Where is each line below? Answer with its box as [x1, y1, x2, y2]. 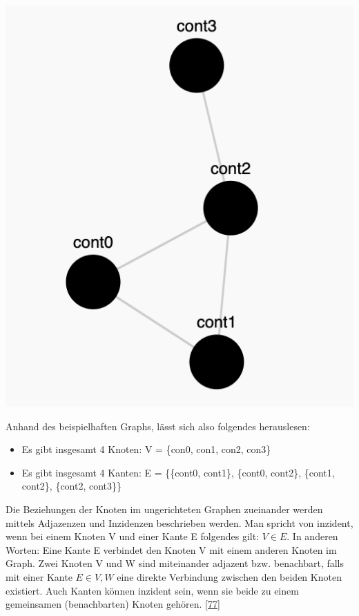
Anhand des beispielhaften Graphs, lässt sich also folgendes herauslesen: [6, 418, 310, 433]
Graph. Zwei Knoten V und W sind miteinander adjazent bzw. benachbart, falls [6, 556, 345, 570]
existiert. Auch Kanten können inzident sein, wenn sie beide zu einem [6, 583, 299, 597]
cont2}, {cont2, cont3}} [21, 479, 122, 493]
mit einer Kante [6, 570, 72, 584]
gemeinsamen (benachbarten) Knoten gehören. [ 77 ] [6, 597, 220, 611]
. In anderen [287, 529, 338, 543]
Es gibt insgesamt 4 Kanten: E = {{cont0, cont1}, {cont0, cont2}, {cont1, [21, 465, 335, 479]
